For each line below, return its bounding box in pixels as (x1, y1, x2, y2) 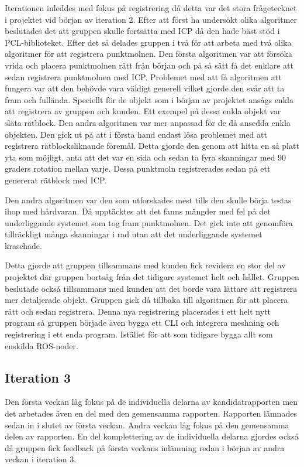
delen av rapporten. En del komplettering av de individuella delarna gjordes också (5, 430, 299, 442)
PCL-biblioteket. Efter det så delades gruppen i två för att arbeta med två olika (5, 36, 292, 48)
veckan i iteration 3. (5, 453, 77, 465)
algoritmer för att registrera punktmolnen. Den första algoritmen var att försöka (5, 47, 293, 60)
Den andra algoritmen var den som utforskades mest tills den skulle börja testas (5, 193, 292, 206)
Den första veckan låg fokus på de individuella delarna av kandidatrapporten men (5, 396, 298, 408)
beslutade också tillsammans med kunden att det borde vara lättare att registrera (5, 282, 298, 294)
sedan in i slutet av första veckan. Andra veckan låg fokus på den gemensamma (5, 418, 289, 431)
